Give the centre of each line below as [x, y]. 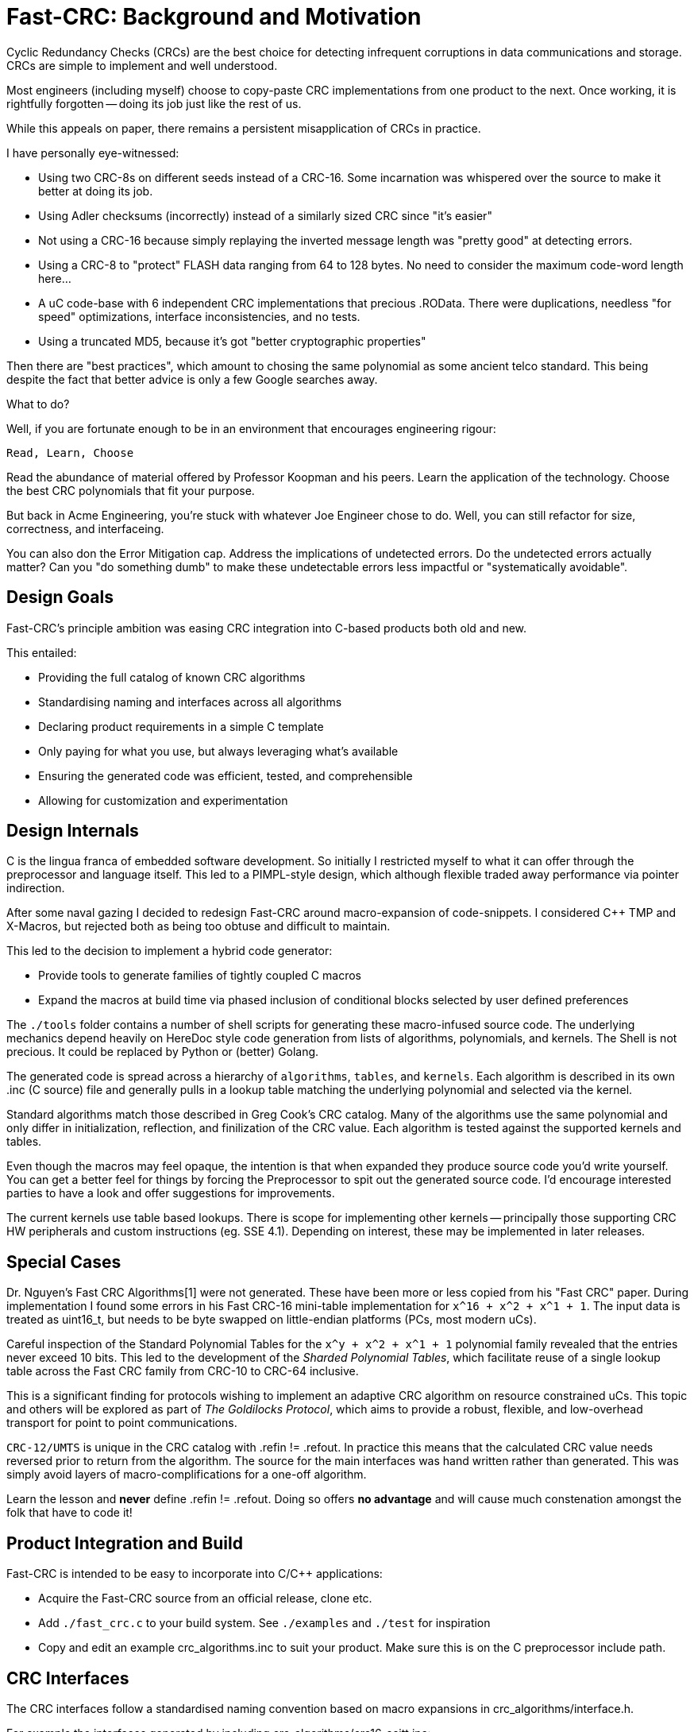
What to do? [38, 404]
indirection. [36, 888]
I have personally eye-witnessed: [93, 153]
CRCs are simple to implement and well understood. [142, 65]
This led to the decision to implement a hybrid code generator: [170, 951]
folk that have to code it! [69, 1513]
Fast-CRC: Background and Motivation [214, 17]
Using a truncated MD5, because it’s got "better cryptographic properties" [232, 341]
